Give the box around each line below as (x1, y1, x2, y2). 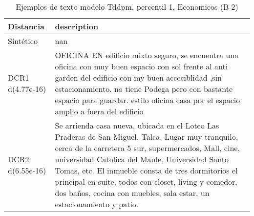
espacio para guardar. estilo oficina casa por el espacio (55, 94, 240, 106)
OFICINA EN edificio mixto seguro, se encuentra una (55, 49, 239, 61)
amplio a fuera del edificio (55, 106, 144, 117)
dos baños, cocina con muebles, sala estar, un (55, 187, 210, 198)
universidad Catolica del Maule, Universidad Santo (55, 153, 229, 165)
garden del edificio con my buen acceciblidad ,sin (55, 72, 222, 83)
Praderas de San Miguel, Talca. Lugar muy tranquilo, (55, 131, 238, 142)
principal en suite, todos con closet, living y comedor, (55, 176, 237, 187)
